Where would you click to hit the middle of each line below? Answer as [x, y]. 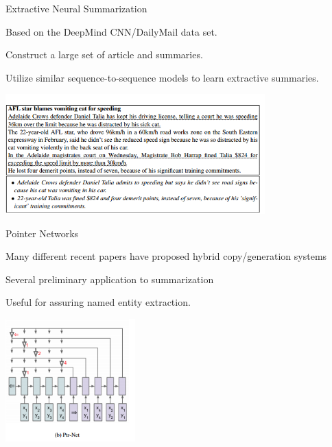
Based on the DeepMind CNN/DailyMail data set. [111, 31]
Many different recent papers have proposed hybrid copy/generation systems [166, 256]
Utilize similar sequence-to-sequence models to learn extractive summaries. [162, 77]
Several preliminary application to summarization [110, 279]
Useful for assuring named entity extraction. [98, 302]
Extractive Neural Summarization [76, 8]
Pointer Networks [42, 233]
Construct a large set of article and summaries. [104, 55]
